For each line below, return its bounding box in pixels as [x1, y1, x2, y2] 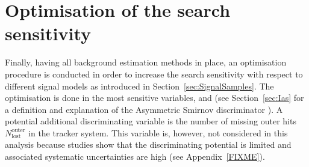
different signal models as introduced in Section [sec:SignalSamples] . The [5, 79, 274, 92]
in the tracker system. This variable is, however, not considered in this [28, 126, 288, 139]
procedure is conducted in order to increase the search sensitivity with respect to [5, 67, 303, 80]
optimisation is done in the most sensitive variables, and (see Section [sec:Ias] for [5, 91, 304, 104]
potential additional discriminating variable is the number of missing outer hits [5, 115, 296, 127]
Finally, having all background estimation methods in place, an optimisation [5, 56, 287, 68]
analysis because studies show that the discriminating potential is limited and [5, 138, 292, 151]
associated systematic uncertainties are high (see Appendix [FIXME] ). [5, 150, 265, 163]
